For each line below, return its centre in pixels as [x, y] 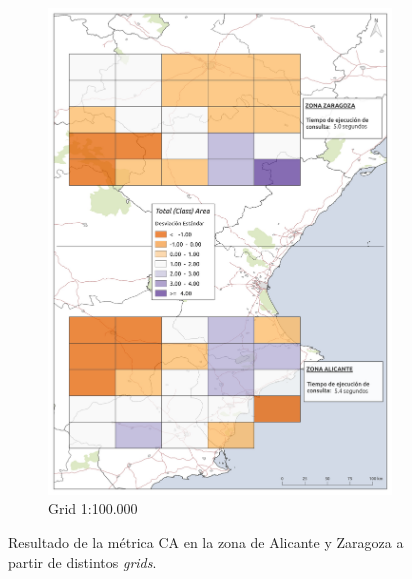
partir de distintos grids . [82, 561]
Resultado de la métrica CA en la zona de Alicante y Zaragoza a [206, 541]
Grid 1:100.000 [93, 508]
